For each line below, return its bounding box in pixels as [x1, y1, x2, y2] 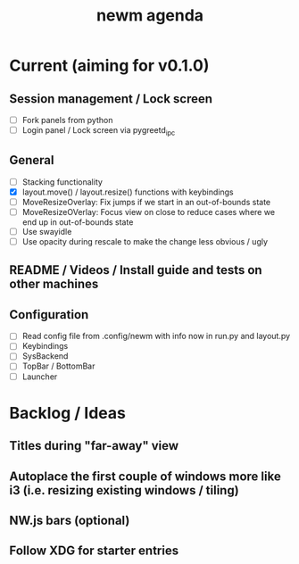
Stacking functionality [21, 176, 103, 187]
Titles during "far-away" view [9, 438, 179, 453]
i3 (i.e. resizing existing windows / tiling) [9, 483, 239, 498]
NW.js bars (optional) [9, 512, 130, 527]
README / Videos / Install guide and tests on [9, 262, 262, 278]
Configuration [9, 307, 89, 322]
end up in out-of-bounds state [21, 216, 134, 228]
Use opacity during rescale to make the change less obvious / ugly [21, 236, 269, 246]
